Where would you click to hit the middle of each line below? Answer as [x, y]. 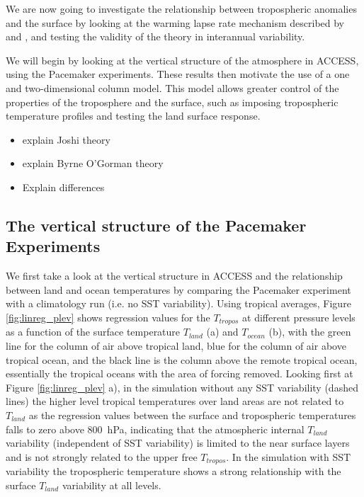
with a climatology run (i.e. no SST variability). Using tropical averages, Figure [178, 303]
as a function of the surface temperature [93, 332]
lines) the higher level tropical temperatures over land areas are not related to [175, 401]
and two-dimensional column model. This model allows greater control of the [172, 87]
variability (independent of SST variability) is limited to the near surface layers [178, 443]
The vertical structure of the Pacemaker [156, 225]
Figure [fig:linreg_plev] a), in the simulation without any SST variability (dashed [182, 387]
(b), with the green [310, 332]
